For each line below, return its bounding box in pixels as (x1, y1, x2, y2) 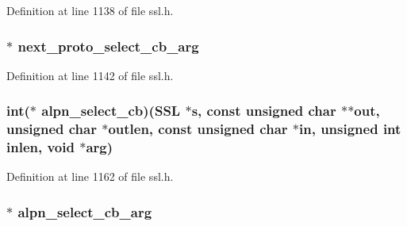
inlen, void (6, 137, 75, 157)
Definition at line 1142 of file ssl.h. (6, 67, 174, 83)
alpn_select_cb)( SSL (41, 101, 181, 121)
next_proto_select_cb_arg (17, 36, 199, 56)
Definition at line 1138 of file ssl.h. (6, 2, 174, 18)
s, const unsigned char (191, 101, 336, 121)
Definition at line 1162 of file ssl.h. (6, 168, 174, 185)
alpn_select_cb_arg (17, 201, 152, 221)
